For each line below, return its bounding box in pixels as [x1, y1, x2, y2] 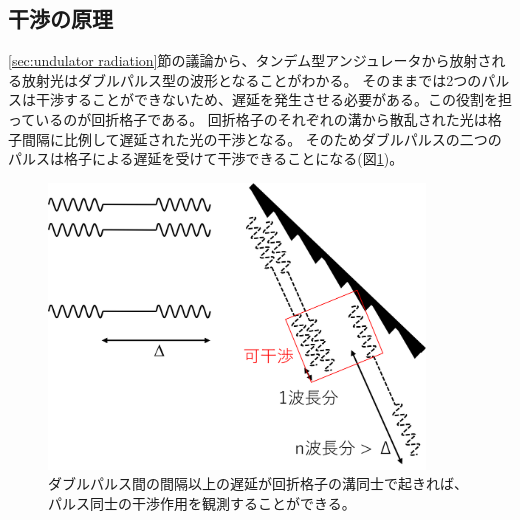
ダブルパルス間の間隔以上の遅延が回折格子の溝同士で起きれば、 [48, 473, 468, 494]
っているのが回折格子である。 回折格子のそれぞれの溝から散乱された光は [8, 108, 488, 129]
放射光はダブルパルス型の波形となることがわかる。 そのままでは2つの [21, 69, 482, 90]
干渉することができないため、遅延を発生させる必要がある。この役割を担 [35, 89, 512, 110]
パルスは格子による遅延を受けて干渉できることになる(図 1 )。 [8, 148, 404, 169]
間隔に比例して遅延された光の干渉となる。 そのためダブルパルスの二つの [21, 128, 502, 149]
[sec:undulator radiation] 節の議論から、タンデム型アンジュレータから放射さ [8, 50, 492, 71]
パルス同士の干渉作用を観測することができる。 [48, 492, 356, 513]
